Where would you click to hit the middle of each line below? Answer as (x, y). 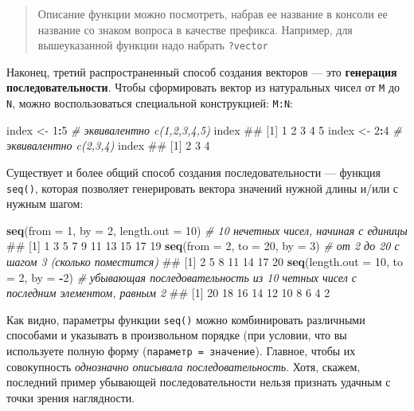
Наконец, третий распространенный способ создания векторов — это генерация (202, 71)
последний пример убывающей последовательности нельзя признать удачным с (199, 382)
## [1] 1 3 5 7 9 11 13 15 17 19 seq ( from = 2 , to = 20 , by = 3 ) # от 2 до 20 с (203, 246)
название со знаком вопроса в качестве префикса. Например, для (195, 29)
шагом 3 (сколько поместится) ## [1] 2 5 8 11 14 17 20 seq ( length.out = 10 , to (205, 261)
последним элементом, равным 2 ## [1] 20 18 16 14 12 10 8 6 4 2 (168, 293)
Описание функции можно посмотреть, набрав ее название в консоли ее (213, 14)
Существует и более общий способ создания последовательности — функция (193, 172)
